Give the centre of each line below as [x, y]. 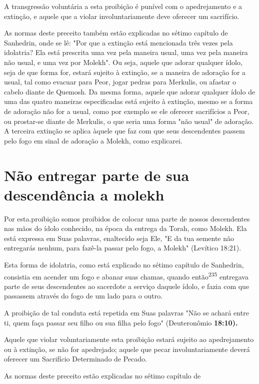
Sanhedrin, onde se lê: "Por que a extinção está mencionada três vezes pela [118, 42]
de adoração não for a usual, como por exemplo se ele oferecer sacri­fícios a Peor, [127, 111]
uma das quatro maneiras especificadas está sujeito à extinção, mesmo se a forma [128, 101]
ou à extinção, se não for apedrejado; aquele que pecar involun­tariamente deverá [127, 349]
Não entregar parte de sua [97, 175]
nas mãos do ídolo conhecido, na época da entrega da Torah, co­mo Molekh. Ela [125, 228]
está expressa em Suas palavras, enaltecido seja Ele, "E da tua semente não [119, 238]
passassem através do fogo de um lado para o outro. [83, 296]
